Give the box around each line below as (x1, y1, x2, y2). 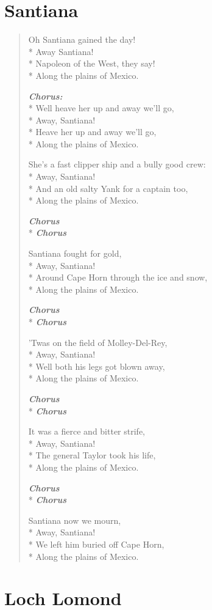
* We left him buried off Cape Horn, (28, 537, 164, 550)
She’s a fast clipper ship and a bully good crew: (28, 158, 206, 171)
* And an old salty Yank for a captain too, (28, 182, 188, 194)
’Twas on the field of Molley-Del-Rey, (28, 336, 168, 348)
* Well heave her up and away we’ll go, (28, 101, 174, 114)
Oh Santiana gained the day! (28, 33, 136, 46)
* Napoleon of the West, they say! (28, 57, 155, 70)
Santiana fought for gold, (28, 247, 122, 260)
